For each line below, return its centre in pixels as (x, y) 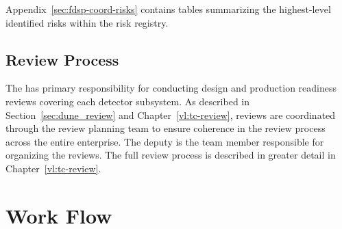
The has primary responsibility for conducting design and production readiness (171, 88)
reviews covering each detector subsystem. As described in (128, 101)
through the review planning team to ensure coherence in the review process (166, 128)
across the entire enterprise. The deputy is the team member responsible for (165, 141)
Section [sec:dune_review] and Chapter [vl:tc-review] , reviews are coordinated (171, 114)
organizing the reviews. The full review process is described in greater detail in (171, 155)
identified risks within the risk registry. (87, 22)
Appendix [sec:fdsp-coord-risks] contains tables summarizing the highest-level (168, 9)
